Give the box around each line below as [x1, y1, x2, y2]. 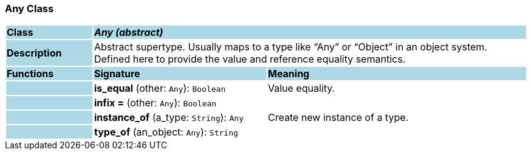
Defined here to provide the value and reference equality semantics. [94, 53, 406, 66]
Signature [94, 67, 140, 80]
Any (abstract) [94, 26, 163, 39]
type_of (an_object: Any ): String [94, 126, 238, 139]
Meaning [267, 67, 310, 80]
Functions [7, 67, 54, 80]
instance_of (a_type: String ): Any [94, 111, 244, 124]
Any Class [5, 2, 54, 15]
